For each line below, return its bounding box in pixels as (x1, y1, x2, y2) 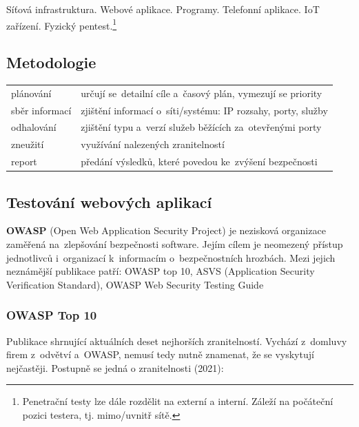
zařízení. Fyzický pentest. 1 (6, 16, 117, 32)
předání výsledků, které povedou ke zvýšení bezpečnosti (81, 154, 318, 169)
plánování (11, 85, 52, 100)
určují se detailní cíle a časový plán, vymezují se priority (81, 85, 322, 100)
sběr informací (11, 103, 72, 117)
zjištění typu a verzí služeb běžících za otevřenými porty (81, 120, 322, 134)
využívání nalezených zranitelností (81, 137, 225, 152)
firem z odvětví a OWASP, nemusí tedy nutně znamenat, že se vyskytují (6, 347, 314, 362)
